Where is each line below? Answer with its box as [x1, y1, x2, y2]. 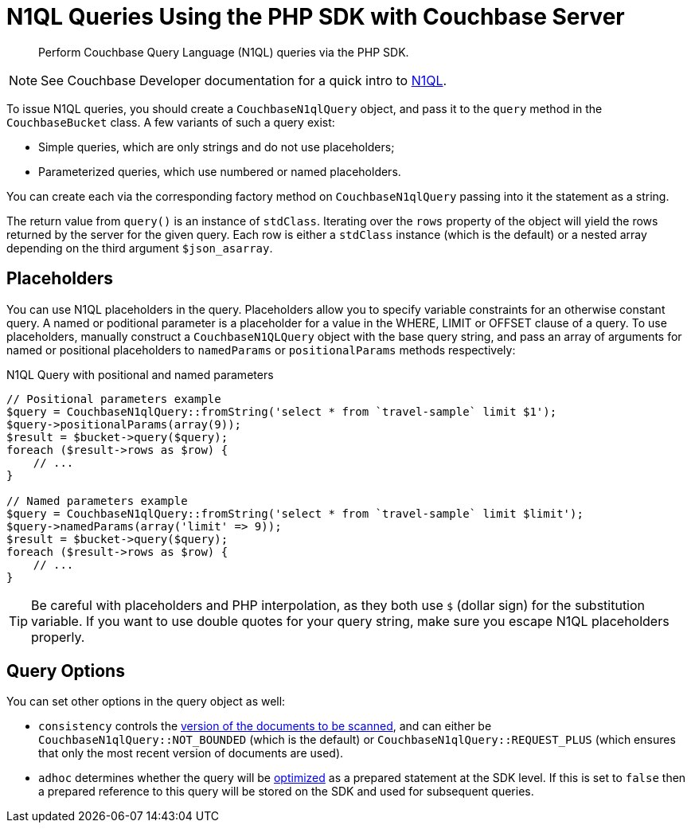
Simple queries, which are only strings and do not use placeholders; [38, 139, 395, 154]
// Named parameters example [6, 494, 188, 507]
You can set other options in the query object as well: [6, 694, 286, 709]
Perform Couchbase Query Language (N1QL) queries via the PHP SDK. [38, 45, 409, 59]
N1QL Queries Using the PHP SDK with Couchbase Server [6, 3, 625, 30]
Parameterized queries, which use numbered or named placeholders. [38, 164, 401, 178]
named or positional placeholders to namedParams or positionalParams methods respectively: [6, 342, 516, 357]
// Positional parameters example [6, 392, 221, 405]
